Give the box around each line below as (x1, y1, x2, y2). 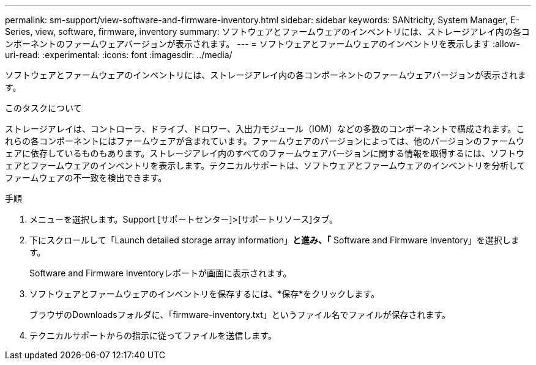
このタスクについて (5, 103, 82, 113)
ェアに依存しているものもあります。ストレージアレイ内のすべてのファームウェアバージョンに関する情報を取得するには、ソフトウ (5, 148, 525, 158)
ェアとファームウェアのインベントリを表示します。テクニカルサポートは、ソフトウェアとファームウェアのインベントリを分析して (5, 160, 526, 171)
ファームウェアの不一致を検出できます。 (5, 172, 167, 183)
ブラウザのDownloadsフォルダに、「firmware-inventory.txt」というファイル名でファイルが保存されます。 (29, 309, 451, 320)
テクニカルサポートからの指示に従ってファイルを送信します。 (29, 330, 277, 341)
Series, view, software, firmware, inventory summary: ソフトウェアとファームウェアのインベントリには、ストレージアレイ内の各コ (5, 26, 530, 37)
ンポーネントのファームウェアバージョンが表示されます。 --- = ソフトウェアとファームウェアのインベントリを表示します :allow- (5, 39, 520, 49)
